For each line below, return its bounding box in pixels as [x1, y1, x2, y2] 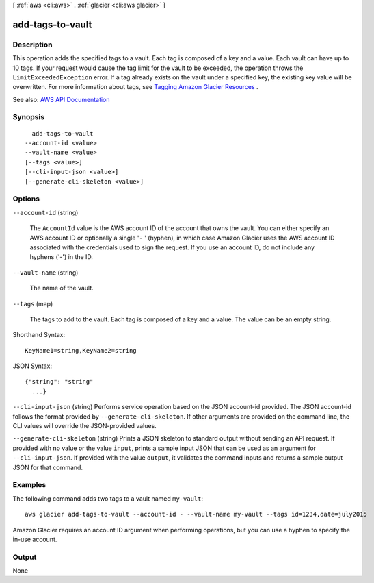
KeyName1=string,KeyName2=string [25, 347, 137, 354]
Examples [12, 480, 46, 490]
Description [12, 40, 53, 49]
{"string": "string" [25, 377, 94, 386]
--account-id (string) [12, 208, 79, 216]
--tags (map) [12, 299, 53, 308]
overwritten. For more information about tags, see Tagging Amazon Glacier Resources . [12, 83, 259, 91]
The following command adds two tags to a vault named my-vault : [12, 494, 203, 503]
